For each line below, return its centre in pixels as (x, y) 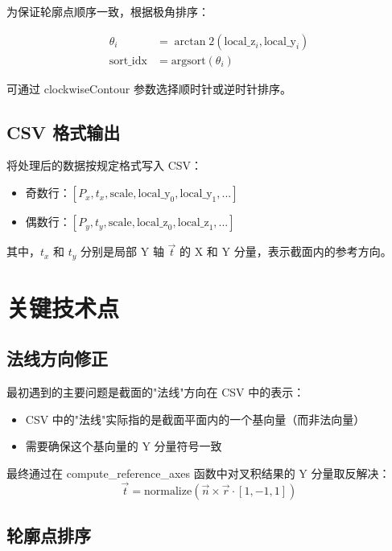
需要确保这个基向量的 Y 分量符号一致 (124, 446)
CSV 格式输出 (64, 132)
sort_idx (128, 61)
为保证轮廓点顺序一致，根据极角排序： (108, 11)
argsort (188, 61)
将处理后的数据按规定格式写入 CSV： (105, 165)
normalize (168, 491)
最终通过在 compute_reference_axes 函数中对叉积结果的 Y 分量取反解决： (198, 473)
